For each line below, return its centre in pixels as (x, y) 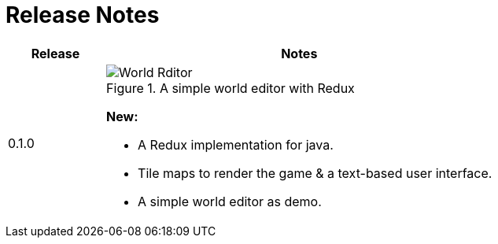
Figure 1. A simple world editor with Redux (231, 88)
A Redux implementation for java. (236, 144)
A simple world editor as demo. (230, 201)
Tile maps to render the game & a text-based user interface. (315, 173)
